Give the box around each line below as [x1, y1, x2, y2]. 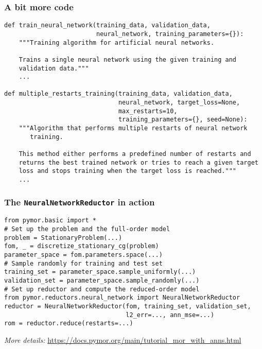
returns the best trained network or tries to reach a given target [19, 159, 258, 166]
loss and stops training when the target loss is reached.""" [19, 167, 237, 175]
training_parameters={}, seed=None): [118, 116, 248, 124]
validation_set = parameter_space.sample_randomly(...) [4, 277, 200, 285]
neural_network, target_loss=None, [118, 99, 240, 107]
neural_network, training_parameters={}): [96, 30, 244, 38]
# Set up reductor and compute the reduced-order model [4, 285, 200, 293]
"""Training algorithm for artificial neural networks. [19, 39, 215, 46]
